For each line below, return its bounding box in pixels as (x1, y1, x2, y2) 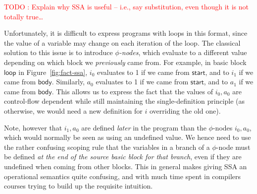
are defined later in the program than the (81, 122, 206, 132)
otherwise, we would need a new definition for (4, 105, 143, 116)
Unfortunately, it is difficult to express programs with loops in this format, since (4, 28, 248, 38)
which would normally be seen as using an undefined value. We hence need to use (4, 132, 251, 142)
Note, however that (4, 122, 62, 132)
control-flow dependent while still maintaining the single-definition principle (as (4, 96, 245, 106)
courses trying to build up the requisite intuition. (4, 181, 153, 191)
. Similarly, (51, 76, 85, 87)
